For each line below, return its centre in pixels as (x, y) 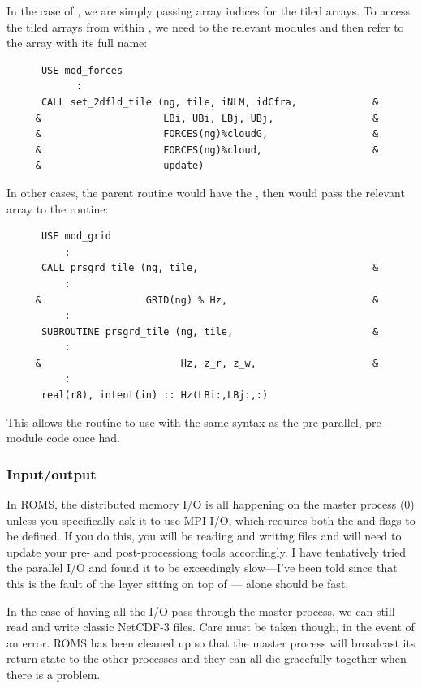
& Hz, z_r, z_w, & (207, 363)
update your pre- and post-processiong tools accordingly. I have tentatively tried (207, 551)
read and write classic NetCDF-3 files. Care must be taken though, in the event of (211, 627)
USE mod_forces (82, 70)
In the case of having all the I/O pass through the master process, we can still (201, 611)
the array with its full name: (77, 43)
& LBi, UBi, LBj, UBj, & (207, 118)
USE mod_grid (76, 236)
